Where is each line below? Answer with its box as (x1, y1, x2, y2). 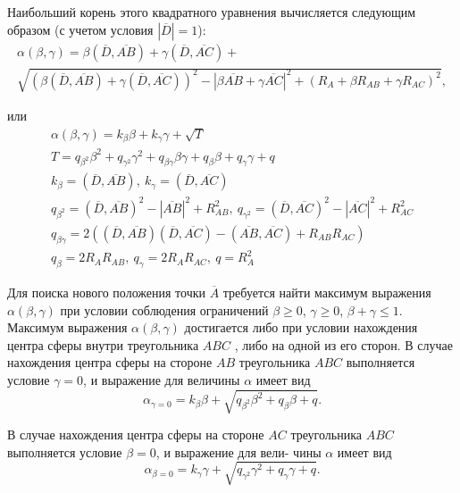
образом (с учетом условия (7, 20, 154, 38)
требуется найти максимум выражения (222, 282, 431, 301)
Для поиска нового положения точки (7, 282, 206, 301)
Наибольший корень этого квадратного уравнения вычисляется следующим (7, 3, 416, 21)
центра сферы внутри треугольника (7, 335, 199, 354)
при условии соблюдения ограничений (60, 300, 269, 319)
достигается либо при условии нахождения (184, 318, 418, 337)
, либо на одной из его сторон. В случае (234, 335, 454, 354)
